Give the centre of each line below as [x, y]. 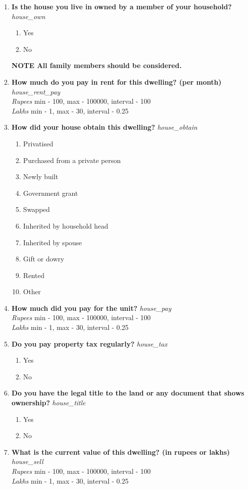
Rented [34, 275]
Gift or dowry [44, 259]
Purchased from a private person [72, 160]
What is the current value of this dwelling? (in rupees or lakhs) [121, 452]
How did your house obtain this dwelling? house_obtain [104, 127]
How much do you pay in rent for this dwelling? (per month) [116, 81]
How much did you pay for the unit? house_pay [91, 308]
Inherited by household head [66, 225]
